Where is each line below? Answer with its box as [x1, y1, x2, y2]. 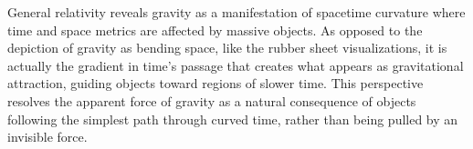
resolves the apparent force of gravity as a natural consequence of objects [7, 91, 416, 110]
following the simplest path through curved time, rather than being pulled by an [7, 109, 458, 128]
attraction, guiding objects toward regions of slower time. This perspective [7, 74, 424, 93]
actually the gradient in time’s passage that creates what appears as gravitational [7, 55, 464, 74]
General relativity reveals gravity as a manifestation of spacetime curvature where [7, 3, 466, 21]
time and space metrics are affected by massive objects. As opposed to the [7, 20, 423, 39]
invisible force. [7, 127, 88, 146]
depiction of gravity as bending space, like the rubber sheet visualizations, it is [7, 38, 447, 57]
